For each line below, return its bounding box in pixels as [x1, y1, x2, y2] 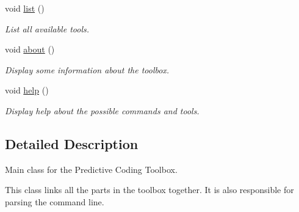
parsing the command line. [5, 195, 104, 208]
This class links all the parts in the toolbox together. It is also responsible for [5, 183, 294, 196]
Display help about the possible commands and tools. [5, 104, 200, 117]
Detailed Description [5, 134, 139, 153]
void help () [5, 84, 49, 97]
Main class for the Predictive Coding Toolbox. [5, 163, 178, 175]
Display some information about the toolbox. [5, 63, 170, 76]
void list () [5, 2, 45, 14]
